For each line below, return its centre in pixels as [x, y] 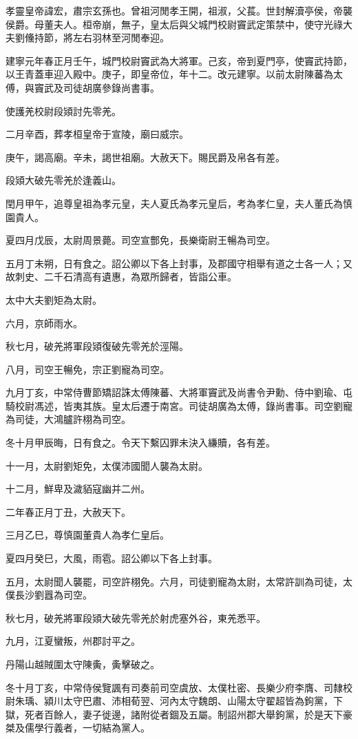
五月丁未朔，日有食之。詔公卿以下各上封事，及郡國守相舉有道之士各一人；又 [179, 263]
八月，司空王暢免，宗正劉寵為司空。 [87, 369]
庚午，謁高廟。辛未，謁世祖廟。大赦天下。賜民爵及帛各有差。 [145, 157]
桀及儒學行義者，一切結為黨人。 [78, 728]
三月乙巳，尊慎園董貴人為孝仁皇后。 [87, 535]
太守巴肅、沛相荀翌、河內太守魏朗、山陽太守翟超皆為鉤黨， [198, 701]
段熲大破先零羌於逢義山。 [63, 180]
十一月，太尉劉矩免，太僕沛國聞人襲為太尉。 [107, 465]
